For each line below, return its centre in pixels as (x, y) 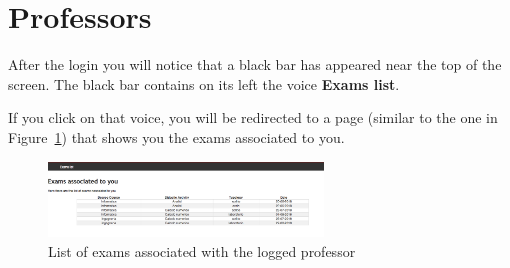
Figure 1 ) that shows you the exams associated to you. (176, 136)
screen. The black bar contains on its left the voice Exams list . (204, 83)
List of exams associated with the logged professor (202, 250)
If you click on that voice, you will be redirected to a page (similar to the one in (253, 117)
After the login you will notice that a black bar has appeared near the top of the (255, 64)
